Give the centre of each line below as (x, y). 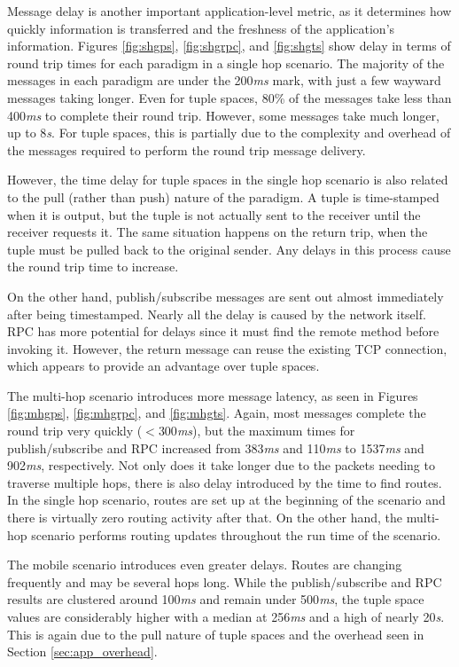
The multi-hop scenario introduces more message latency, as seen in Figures (213, 395)
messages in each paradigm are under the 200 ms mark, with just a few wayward (224, 80)
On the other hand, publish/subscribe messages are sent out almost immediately (226, 296)
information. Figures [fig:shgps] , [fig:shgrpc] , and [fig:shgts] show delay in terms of (229, 46)
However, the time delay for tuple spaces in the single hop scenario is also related (228, 180)
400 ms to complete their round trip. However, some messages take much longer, (223, 115)
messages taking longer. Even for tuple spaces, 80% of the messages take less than (229, 97)
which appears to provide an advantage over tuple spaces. (163, 366)
